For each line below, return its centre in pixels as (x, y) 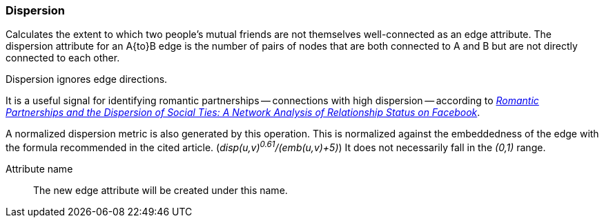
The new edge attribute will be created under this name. (160, 191)
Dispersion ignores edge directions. (87, 79)
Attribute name (39, 169)
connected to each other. (63, 58)
